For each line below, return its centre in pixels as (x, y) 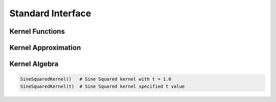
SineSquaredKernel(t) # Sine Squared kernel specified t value (102, 86)
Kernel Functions (37, 31)
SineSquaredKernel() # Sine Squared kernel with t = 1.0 (96, 79)
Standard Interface (50, 13)
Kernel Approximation (45, 48)
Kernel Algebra (34, 64)
